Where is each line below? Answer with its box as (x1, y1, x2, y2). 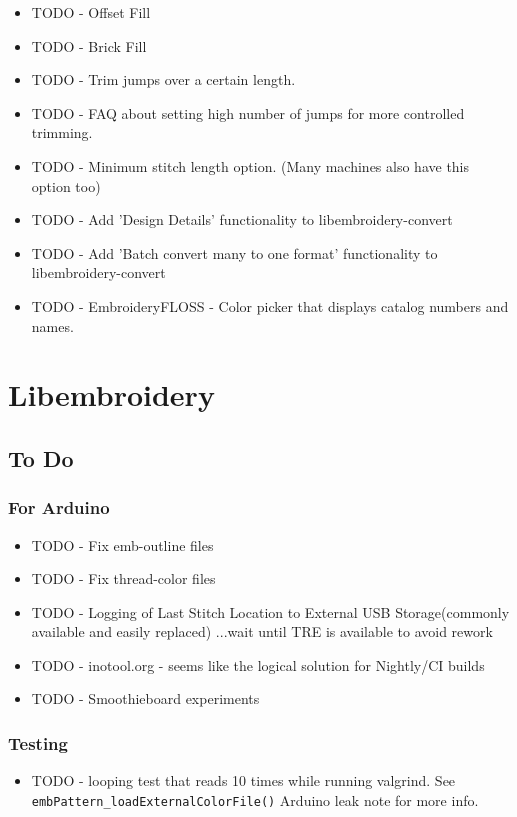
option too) (31, 175, 101, 196)
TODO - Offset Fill (31, 2, 151, 22)
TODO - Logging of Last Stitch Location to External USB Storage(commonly (31, 601, 510, 622)
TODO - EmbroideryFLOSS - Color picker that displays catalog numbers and (31, 295, 509, 316)
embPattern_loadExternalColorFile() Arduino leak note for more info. (31, 789, 479, 810)
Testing (8, 730, 68, 755)
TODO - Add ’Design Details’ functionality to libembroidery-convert (31, 209, 453, 230)
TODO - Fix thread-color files (31, 568, 216, 589)
